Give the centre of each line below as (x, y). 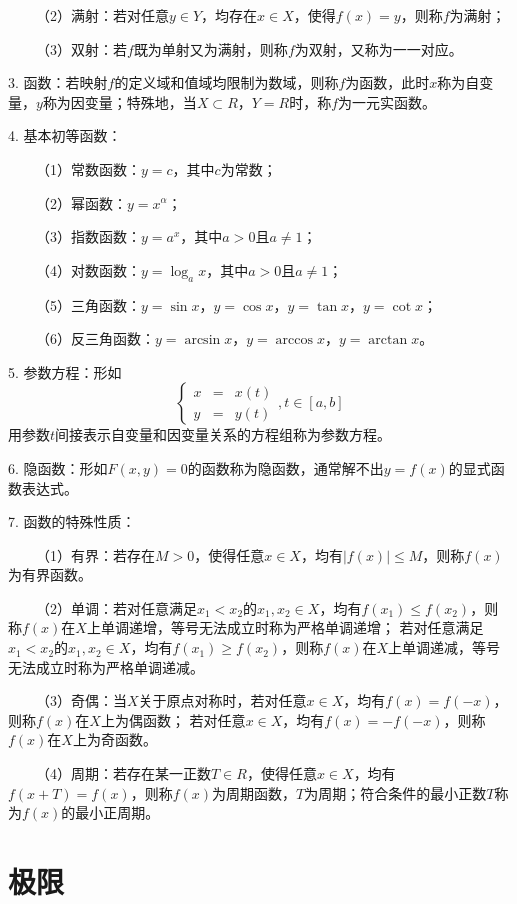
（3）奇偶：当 (81, 700)
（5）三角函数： (88, 304)
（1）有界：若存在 (95, 554)
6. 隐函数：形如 (58, 467)
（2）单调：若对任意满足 (116, 607)
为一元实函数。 (387, 101)
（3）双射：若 (81, 48)
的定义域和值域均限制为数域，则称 (226, 82)
